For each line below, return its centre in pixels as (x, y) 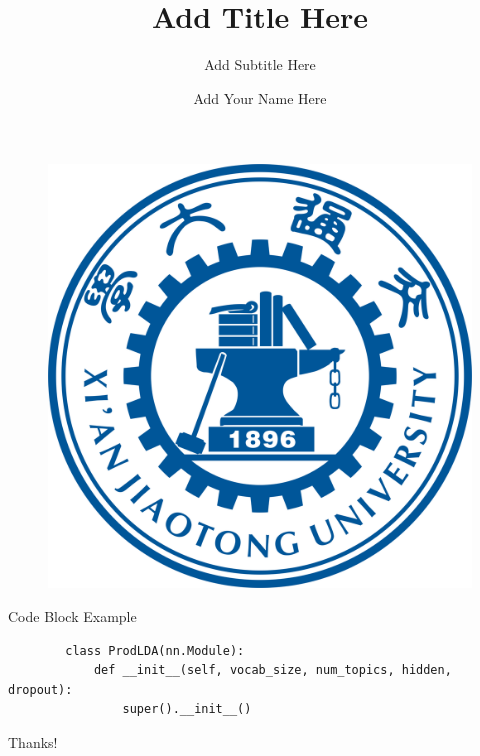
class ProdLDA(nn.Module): (155, 650)
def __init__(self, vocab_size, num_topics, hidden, (272, 670)
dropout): (40, 689)
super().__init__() (187, 709)
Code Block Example (72, 615)
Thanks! (33, 741)
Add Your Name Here (260, 97)
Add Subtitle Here (260, 64)
